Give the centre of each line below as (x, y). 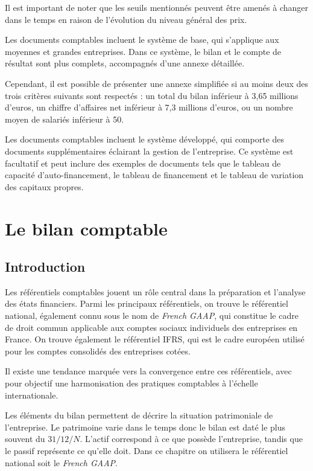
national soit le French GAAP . (61, 462)
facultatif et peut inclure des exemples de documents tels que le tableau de (143, 163)
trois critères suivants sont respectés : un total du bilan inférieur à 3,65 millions (152, 95)
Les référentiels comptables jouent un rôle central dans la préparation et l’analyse (155, 291)
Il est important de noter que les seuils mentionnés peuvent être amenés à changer (156, 7)
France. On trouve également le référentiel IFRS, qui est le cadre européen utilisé (155, 339)
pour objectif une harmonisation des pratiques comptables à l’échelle (131, 383)
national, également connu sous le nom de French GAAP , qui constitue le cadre (152, 316)
